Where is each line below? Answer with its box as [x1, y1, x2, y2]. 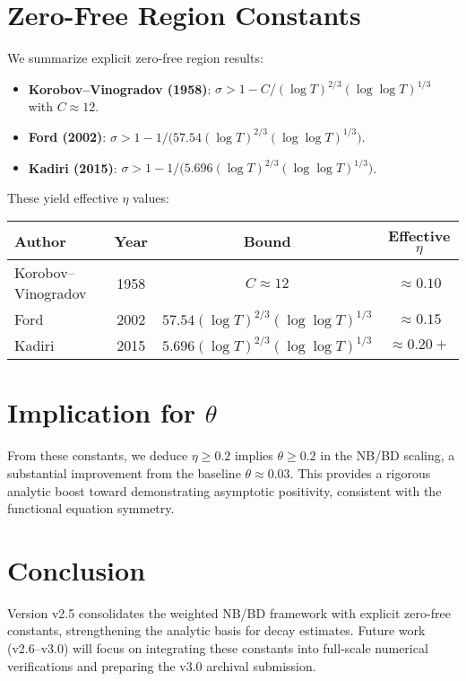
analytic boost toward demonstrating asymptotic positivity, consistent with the [7, 481, 442, 500]
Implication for [7, 394, 196, 431]
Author [14, 230, 66, 251]
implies [234, 446, 273, 465]
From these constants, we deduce [7, 446, 188, 465]
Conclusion [7, 551, 146, 588]
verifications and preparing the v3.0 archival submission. [7, 656, 316, 675]
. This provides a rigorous [289, 463, 431, 482]
